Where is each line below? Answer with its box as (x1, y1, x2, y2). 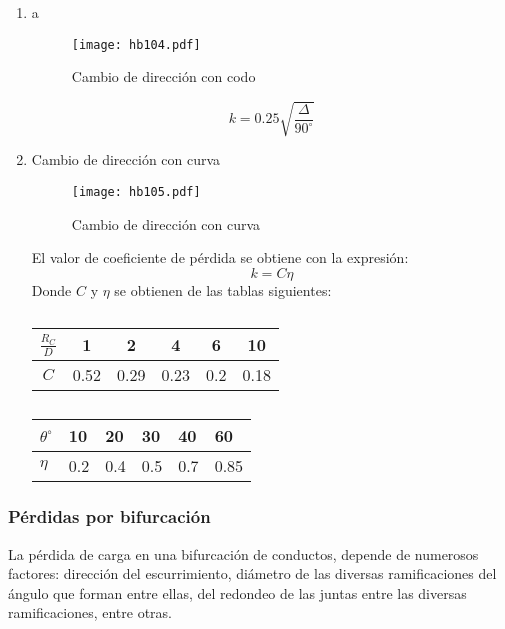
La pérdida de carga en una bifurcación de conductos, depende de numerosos (8, 543, 479, 564)
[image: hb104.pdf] (71, 37, 201, 52)
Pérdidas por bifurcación (8, 504, 211, 529)
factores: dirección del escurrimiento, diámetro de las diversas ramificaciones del (8, 563, 497, 584)
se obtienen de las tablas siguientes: (114, 279, 332, 300)
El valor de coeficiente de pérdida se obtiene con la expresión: (31, 247, 409, 268)
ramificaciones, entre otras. (8, 602, 172, 623)
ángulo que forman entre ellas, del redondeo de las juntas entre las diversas (8, 582, 467, 603)
